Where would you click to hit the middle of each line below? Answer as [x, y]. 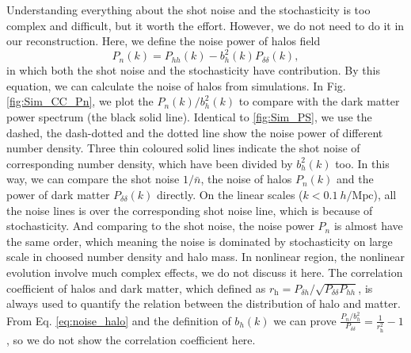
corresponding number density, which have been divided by [150, 163]
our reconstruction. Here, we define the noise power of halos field [164, 41]
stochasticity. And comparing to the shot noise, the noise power [160, 226]
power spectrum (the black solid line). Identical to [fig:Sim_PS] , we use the [189, 117]
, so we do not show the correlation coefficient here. [131, 339]
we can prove [305, 320]
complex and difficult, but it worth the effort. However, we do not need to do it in [205, 25]
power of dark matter [58, 195]
